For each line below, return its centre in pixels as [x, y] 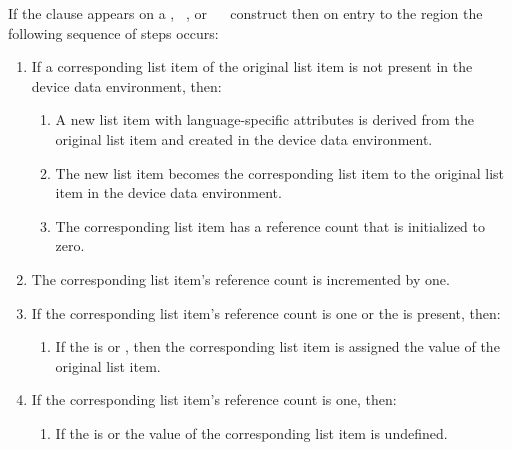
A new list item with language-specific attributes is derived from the [265, 119]
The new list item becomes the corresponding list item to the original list [280, 172]
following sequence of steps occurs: [113, 32]
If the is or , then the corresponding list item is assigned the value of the [277, 346]
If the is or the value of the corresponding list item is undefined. [251, 432]
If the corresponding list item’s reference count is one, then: [214, 399]
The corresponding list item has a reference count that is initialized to [270, 225]
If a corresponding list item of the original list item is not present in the [252, 66]
